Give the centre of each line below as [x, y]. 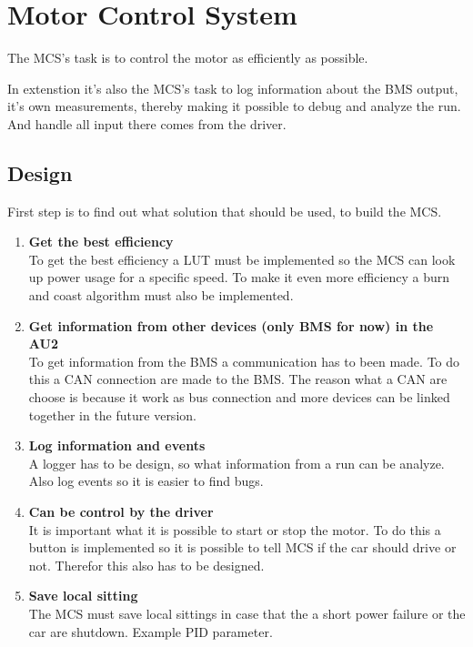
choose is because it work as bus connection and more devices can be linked [239, 397]
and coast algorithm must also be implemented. [161, 295]
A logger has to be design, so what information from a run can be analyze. [236, 463]
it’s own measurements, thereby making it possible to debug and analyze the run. [234, 106]
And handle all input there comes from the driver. [147, 123]
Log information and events [117, 445]
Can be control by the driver [121, 512]
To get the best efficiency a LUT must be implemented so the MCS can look [242, 259]
